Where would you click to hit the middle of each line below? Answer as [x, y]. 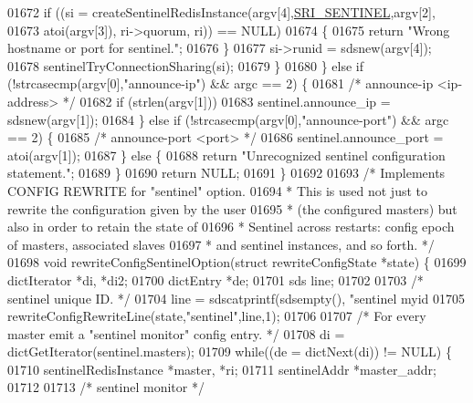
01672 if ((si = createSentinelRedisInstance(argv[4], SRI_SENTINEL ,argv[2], [221, 12]
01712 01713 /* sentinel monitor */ [106, 387]
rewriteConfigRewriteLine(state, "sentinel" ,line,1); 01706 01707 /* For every [217, 316]
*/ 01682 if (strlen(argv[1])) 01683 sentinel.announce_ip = [226, 101]
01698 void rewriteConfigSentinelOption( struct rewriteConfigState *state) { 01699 [237, 262]
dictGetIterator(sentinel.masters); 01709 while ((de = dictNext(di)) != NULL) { [230, 351]
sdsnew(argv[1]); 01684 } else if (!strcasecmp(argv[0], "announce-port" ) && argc [228, 119]
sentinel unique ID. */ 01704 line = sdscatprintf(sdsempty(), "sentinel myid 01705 [236, 298]
